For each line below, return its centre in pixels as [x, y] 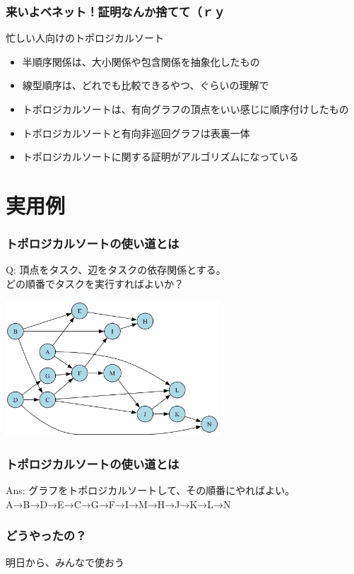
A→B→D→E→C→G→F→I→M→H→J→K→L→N [118, 504]
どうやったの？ [46, 535]
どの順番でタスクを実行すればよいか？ [95, 283]
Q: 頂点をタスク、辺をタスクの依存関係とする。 [116, 270]
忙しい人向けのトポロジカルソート [85, 38]
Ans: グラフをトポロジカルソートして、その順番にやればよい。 [151, 490]
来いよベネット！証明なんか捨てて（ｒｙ [116, 11]
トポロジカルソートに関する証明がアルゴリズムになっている [160, 157]
